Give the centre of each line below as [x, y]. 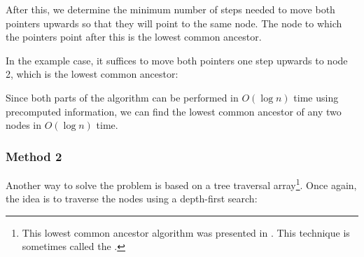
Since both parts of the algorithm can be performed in [122, 97]
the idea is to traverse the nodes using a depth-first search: [132, 199]
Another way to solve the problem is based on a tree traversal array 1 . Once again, [181, 183]
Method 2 [34, 156]
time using [316, 97]
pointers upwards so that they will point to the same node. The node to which [174, 23]
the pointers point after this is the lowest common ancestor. [134, 37]
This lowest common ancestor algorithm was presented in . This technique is [186, 232]
